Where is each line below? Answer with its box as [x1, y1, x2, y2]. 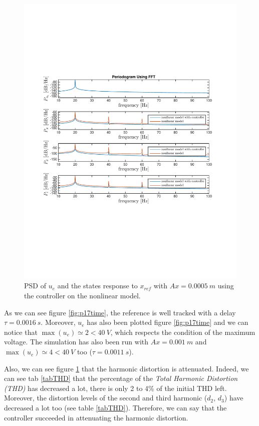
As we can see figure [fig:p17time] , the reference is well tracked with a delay [4, 307, 236, 317]
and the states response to [57, 280, 138, 291]
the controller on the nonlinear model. [24, 290, 141, 301]
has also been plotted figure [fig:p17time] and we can [87, 317, 248, 327]
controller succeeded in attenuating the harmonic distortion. [4, 412, 188, 422]
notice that [4, 326, 38, 337]
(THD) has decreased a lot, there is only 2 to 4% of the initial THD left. [4, 382, 227, 393]
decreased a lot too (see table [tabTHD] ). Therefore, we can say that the [4, 402, 227, 413]
